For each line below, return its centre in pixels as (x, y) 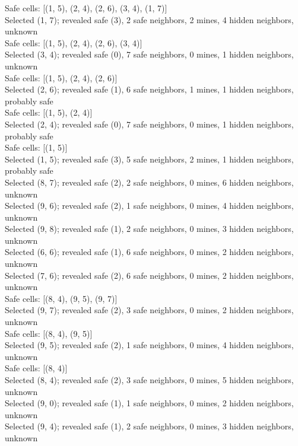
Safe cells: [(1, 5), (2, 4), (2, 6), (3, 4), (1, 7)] (86, 8)
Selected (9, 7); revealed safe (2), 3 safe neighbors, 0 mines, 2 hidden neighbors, (149, 310)
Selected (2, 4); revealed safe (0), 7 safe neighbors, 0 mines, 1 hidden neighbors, (149, 124)
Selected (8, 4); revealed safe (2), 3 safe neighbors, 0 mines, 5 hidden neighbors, (149, 380)
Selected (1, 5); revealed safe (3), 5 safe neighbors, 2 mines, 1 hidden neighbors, (149, 159)
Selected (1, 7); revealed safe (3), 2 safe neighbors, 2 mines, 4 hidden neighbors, (149, 19)
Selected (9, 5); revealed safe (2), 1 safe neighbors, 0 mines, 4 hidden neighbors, (149, 345)
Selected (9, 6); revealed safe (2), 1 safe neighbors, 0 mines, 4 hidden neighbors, (149, 206)
